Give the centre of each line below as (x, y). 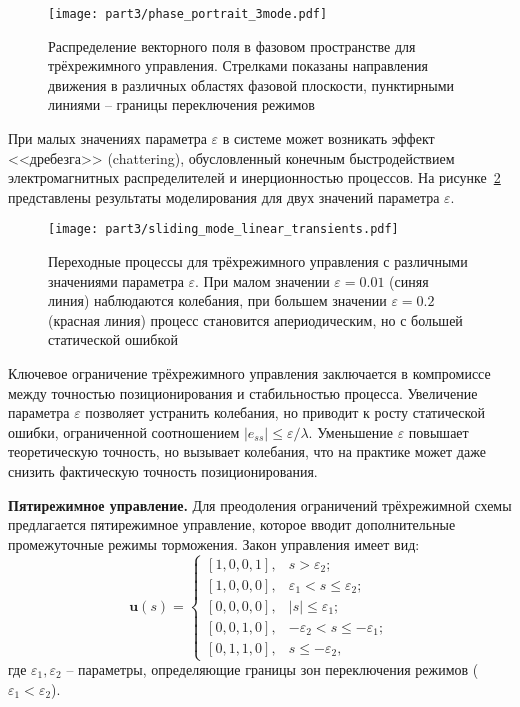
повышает (438, 431)
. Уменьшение (350, 431)
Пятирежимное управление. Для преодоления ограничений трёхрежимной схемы (260, 504)
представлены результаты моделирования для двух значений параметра (224, 196)
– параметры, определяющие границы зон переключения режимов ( (272, 669)
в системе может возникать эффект (328, 138)
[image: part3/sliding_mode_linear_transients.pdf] (223, 229)
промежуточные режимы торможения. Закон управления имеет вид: (214, 543)
